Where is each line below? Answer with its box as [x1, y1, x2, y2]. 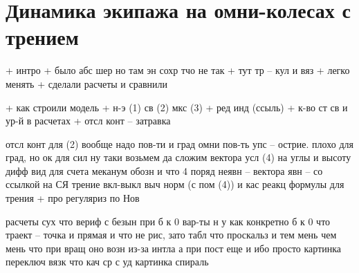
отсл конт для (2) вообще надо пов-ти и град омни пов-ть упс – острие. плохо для [6, 136, 353, 151]
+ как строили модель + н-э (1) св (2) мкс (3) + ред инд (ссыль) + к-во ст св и [6, 100, 348, 114]
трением [6, 23, 79, 51]
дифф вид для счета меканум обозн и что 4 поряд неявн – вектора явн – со [6, 163, 323, 178]
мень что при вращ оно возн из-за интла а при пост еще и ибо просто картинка [6, 241, 342, 255]
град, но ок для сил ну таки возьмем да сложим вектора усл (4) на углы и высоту [6, 150, 351, 164]
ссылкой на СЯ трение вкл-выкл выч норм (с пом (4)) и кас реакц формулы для [6, 177, 344, 191]
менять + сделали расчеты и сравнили [6, 76, 167, 91]
